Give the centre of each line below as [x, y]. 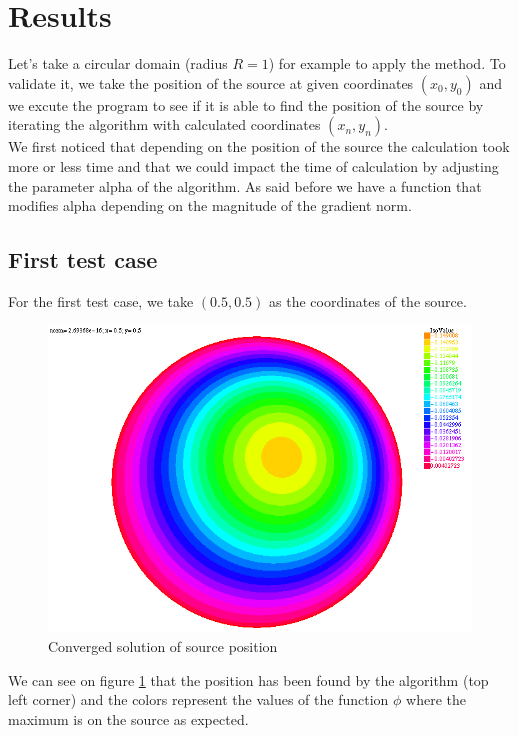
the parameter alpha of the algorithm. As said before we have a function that [245, 185]
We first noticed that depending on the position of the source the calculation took [259, 146]
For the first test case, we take [101, 300]
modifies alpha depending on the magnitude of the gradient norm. [210, 205]
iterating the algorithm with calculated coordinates [164, 124]
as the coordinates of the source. [368, 300]
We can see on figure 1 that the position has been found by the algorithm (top [248, 679]
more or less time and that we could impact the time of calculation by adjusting [253, 165]
